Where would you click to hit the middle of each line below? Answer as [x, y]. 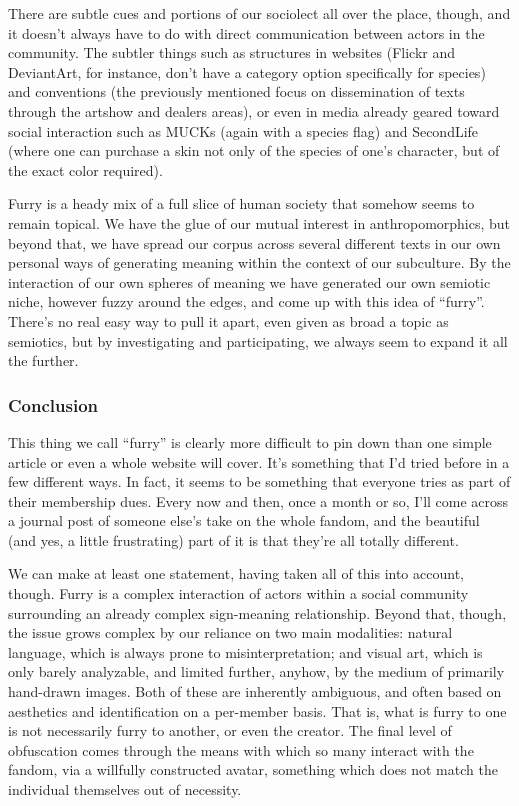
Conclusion [53, 404]
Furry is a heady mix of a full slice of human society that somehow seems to [241, 203]
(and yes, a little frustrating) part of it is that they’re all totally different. [233, 539]
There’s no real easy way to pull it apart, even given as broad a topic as [228, 320]
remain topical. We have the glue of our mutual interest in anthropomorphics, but [259, 222]
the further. [43, 360]
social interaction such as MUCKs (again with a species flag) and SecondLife [243, 130]
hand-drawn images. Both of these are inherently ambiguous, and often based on [255, 691]
